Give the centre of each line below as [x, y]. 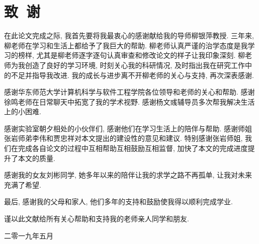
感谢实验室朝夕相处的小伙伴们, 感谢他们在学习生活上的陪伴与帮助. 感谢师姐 [128, 128]
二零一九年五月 [29, 235]
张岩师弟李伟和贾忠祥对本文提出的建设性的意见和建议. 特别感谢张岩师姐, [123, 138]
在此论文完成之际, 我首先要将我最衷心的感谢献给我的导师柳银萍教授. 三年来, [129, 35]
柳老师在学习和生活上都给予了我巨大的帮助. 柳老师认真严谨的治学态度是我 [126, 45]
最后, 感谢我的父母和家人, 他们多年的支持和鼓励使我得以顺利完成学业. [118, 201]
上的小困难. [23, 111]
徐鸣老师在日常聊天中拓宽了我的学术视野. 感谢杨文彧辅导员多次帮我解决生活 [129, 101]
